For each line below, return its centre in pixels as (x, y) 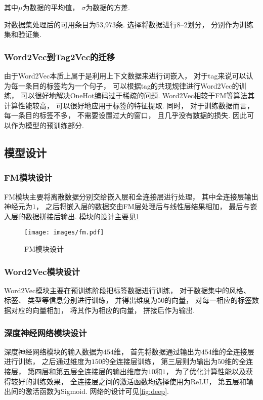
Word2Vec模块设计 (42, 271)
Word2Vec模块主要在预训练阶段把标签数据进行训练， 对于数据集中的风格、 (127, 290)
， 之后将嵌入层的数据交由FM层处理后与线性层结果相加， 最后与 (143, 206)
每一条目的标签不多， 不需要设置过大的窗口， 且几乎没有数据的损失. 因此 (125, 115)
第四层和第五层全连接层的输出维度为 (88, 371)
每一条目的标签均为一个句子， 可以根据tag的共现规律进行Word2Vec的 (125, 85)
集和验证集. (23, 34)
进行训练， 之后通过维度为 (48, 361)
